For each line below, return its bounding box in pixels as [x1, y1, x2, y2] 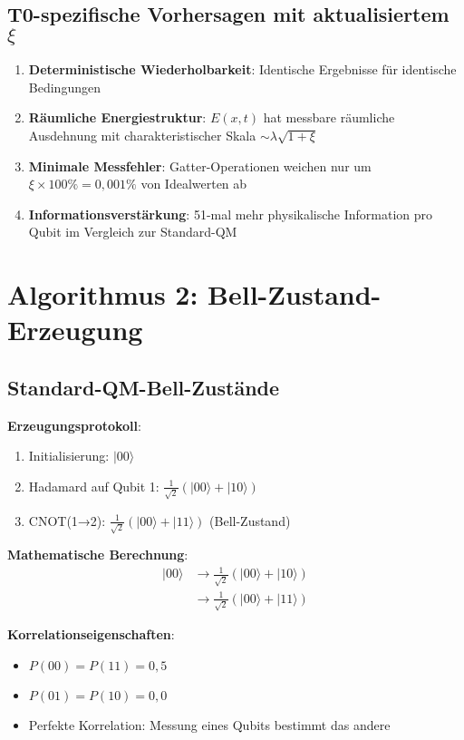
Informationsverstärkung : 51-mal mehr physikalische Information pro [28, 204, 433, 223]
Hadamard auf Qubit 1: [28, 476, 159, 495]
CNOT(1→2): [28, 511, 106, 530]
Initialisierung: [28, 446, 110, 465]
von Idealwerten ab [140, 174, 247, 193]
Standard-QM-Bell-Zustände [7, 373, 280, 401]
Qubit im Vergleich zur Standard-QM [28, 222, 237, 241]
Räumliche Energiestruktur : [28, 108, 207, 127]
